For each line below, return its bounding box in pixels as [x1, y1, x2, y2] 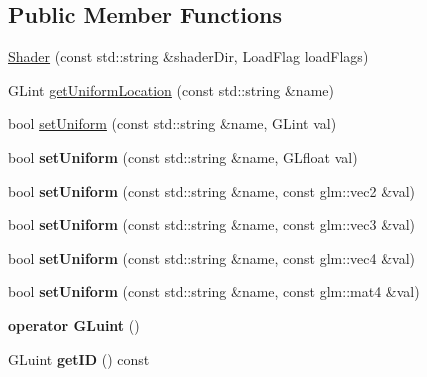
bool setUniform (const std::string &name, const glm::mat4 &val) [8, 281, 420, 302]
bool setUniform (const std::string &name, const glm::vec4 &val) [8, 247, 415, 268]
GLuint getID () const [8, 348, 150, 369]
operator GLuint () [8, 314, 140, 335]
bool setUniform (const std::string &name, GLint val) [8, 113, 337, 134]
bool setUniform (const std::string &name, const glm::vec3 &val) [8, 214, 415, 235]
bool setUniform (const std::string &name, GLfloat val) [8, 146, 358, 167]
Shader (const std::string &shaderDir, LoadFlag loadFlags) [8, 46, 369, 67]
